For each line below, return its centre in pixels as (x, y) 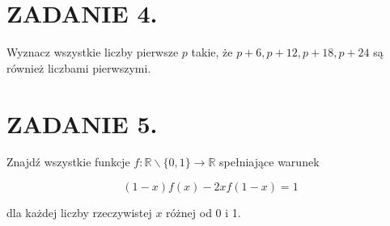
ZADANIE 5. (82, 123)
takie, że (212, 52)
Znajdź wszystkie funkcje (68, 162)
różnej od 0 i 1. (203, 213)
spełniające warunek (269, 162)
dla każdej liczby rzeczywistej (79, 213)
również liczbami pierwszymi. (79, 67)
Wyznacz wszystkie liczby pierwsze (93, 52)
